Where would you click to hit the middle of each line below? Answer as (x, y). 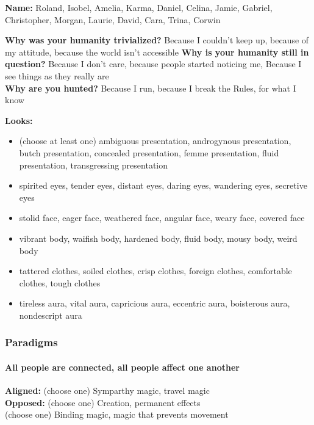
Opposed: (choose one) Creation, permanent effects (103, 402)
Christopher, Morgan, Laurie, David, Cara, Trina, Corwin (113, 19)
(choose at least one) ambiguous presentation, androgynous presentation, (155, 141)
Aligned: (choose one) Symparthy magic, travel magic (107, 390)
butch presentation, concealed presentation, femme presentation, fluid (149, 152)
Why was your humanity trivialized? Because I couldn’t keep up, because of (157, 40)
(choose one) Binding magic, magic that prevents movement (117, 414)
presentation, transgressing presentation (94, 165)
